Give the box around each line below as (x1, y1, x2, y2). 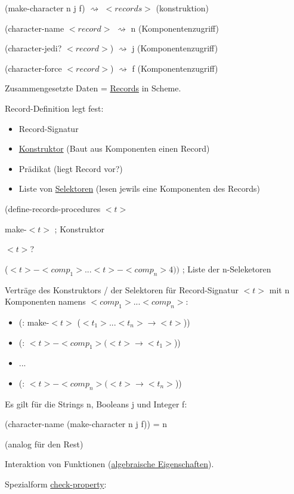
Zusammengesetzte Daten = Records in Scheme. (5, 82, 181, 94)
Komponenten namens (5, 295, 86, 308)
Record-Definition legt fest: (5, 102, 104, 114)
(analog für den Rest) (5, 437, 83, 450)
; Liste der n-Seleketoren (182, 262, 271, 275)
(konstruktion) (156, 2, 209, 14)
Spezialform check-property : (5, 478, 107, 490)
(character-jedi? (5, 42, 62, 54)
